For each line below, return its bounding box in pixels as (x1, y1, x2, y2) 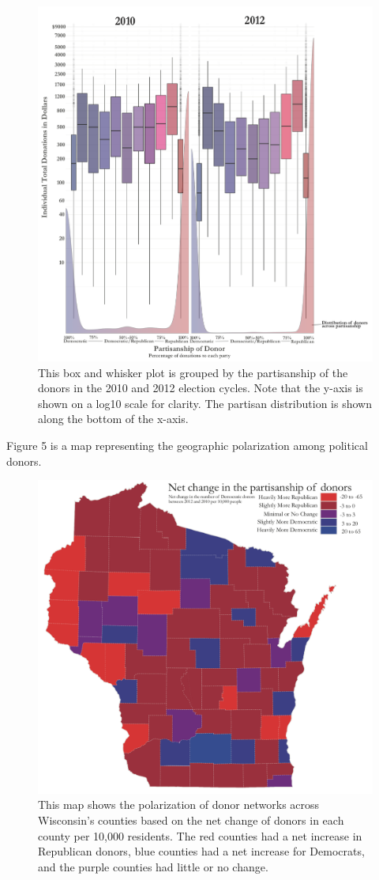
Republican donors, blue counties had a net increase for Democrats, (38, 843, 365, 859)
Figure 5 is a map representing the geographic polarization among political (6, 436, 368, 453)
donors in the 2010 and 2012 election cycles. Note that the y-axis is (38, 380, 363, 396)
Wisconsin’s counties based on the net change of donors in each (38, 812, 344, 828)
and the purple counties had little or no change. (38, 858, 268, 874)
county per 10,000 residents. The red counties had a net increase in (38, 827, 362, 844)
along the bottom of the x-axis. (38, 410, 189, 427)
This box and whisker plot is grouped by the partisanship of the (38, 364, 348, 380)
